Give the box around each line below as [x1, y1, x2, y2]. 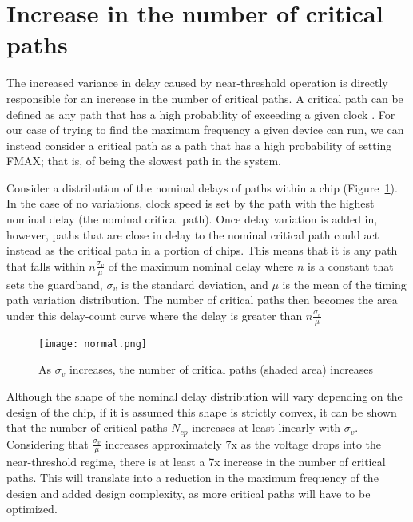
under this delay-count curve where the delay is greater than [6, 306, 303, 323]
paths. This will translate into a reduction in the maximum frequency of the [6, 469, 379, 485]
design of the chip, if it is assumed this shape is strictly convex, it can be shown [6, 403, 397, 420]
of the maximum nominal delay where [108, 257, 294, 274]
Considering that [6, 435, 89, 452]
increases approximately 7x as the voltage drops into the [105, 435, 382, 452]
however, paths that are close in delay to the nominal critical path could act [6, 226, 379, 243]
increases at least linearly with [192, 419, 340, 436]
